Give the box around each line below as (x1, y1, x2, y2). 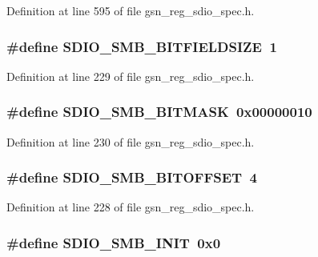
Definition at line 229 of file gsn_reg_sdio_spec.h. (6, 67, 255, 84)
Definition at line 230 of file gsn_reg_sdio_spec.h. (6, 133, 255, 150)
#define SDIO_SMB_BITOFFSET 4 (6, 167, 257, 187)
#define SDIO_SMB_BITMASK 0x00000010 (6, 102, 312, 122)
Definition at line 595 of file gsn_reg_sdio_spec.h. (6, 2, 255, 18)
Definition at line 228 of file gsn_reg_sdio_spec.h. (6, 199, 255, 215)
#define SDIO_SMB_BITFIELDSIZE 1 (6, 36, 277, 56)
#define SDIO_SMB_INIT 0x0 (6, 232, 221, 252)
